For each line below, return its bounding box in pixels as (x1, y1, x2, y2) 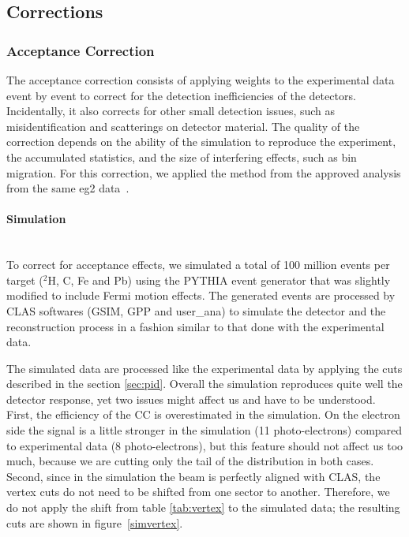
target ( (6, 271, 43, 288)
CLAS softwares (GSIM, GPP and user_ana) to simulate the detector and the (6, 302, 386, 319)
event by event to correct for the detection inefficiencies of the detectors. (6, 87, 356, 103)
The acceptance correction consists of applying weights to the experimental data (6, 72, 395, 88)
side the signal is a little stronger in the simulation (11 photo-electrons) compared (6, 422, 403, 438)
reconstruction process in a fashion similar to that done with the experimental (6, 318, 385, 334)
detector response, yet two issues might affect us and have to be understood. (6, 390, 376, 407)
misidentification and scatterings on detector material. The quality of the (6, 117, 360, 134)
